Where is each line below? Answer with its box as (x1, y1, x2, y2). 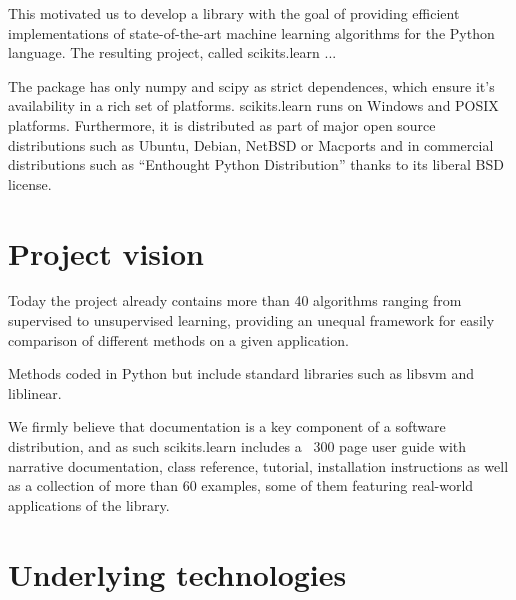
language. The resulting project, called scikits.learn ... (8, 42, 337, 63)
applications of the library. (8, 494, 170, 515)
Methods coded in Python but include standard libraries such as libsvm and (8, 363, 474, 384)
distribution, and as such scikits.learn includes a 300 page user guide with (8, 436, 467, 457)
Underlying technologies (8, 553, 347, 594)
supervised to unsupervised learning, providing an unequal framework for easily (8, 310, 495, 331)
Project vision (8, 232, 204, 273)
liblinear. (8, 382, 62, 403)
